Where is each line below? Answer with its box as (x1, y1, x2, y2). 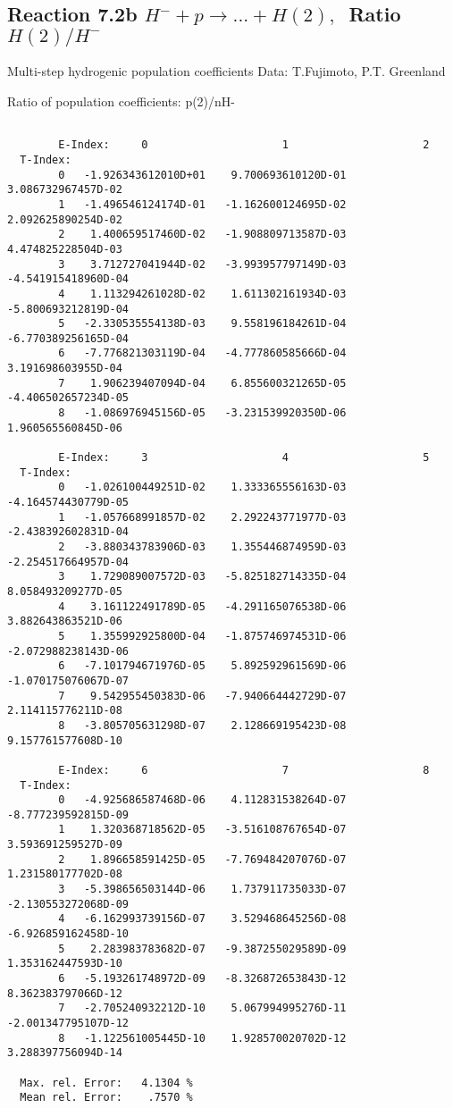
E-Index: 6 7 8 (58, 763, 430, 776)
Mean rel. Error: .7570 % (20, 1091, 193, 1104)
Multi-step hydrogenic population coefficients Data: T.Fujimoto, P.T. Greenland (7, 62, 446, 80)
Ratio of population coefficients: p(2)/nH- (7, 92, 236, 111)
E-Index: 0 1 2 (58, 138, 430, 152)
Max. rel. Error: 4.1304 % (20, 1076, 193, 1089)
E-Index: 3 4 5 (58, 451, 430, 465)
